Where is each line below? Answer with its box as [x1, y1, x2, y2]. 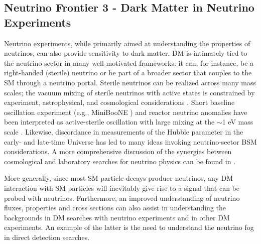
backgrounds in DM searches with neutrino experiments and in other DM [4, 212, 230, 222]
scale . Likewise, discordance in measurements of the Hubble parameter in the [4, 126, 243, 137]
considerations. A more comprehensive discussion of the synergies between [4, 146, 232, 157]
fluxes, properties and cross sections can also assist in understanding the [4, 202, 226, 213]
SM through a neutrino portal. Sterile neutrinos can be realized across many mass [4, 77, 256, 87]
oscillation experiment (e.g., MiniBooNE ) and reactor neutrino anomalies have [4, 106, 247, 117]
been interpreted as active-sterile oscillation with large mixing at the [4, 116, 215, 127]
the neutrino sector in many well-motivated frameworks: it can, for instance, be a [4, 57, 254, 68]
